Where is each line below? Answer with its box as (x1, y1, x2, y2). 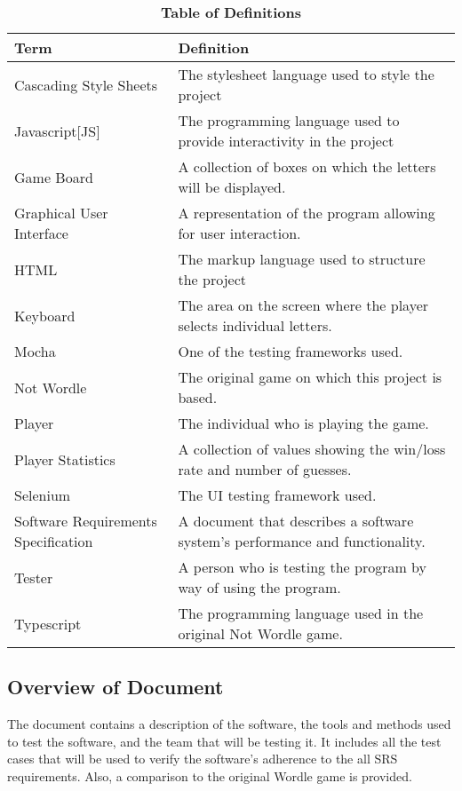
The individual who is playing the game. (178, 413, 429, 433)
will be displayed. (178, 177, 286, 197)
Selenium (14, 485, 71, 505)
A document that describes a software (178, 510, 414, 531)
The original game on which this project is (178, 367, 442, 387)
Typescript (14, 613, 82, 634)
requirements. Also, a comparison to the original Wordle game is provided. (7, 766, 412, 785)
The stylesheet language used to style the (178, 64, 434, 84)
